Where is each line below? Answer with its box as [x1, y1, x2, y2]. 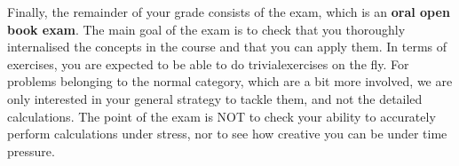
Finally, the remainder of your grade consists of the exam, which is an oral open [7, 3, 450, 20]
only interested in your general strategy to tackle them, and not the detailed [7, 89, 423, 107]
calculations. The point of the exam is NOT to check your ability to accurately [7, 107, 436, 125]
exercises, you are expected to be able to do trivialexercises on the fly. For [7, 54, 409, 73]
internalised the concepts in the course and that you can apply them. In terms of [7, 37, 447, 56]
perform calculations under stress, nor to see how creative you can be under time [7, 124, 447, 143]
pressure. [7, 141, 55, 160]
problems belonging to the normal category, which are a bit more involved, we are [7, 72, 453, 91]
